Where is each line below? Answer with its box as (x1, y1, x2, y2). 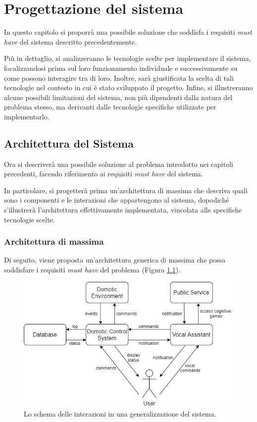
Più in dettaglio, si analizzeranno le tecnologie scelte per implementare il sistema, (4, 53, 251, 63)
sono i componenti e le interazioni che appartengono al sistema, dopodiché (4, 195, 229, 205)
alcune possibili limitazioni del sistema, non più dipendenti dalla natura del (4, 92, 233, 102)
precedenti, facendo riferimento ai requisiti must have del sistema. (4, 168, 203, 179)
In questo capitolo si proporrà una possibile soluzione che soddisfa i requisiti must (4, 27, 252, 37)
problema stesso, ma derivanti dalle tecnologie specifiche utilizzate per (4, 102, 216, 112)
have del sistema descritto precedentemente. (4, 36, 137, 47)
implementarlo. (4, 111, 50, 121)
